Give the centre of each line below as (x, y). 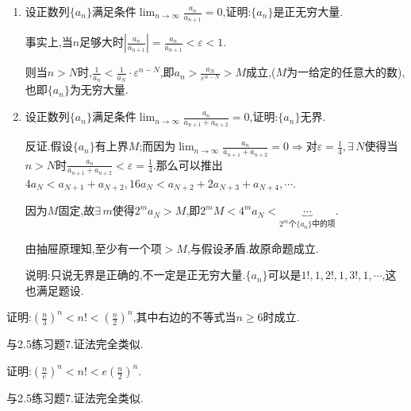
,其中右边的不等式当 (184, 317)
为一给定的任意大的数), (346, 72)
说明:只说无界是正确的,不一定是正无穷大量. (135, 275)
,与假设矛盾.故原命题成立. (253, 248)
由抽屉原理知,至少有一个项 (93, 248)
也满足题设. (54, 290)
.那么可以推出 (188, 164)
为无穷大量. (99, 89)
